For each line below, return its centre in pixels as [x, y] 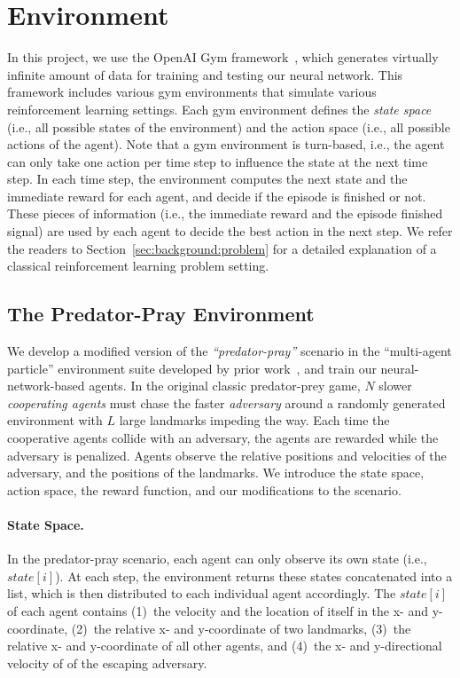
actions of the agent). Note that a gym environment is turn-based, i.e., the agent [226, 144]
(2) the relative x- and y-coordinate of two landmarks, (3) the [241, 628]
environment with [55, 420]
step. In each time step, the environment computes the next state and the [207, 179]
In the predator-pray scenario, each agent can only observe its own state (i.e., [217, 559]
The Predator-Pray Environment [161, 314]
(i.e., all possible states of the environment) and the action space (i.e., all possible [229, 126]
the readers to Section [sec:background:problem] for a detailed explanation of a [222, 248]
